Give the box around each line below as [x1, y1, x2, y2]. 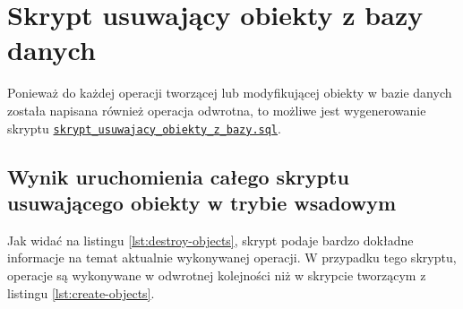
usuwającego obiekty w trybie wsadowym [7, 188, 397, 216]
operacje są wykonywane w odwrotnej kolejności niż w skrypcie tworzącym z [7, 265, 426, 284]
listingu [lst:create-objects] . [7, 283, 155, 302]
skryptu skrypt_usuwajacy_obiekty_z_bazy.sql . [7, 118, 281, 137]
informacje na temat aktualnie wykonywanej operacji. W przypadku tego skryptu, [7, 248, 457, 267]
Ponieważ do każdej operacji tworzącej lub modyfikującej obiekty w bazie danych [7, 83, 452, 102]
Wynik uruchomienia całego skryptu [7, 162, 349, 190]
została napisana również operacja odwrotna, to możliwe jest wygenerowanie [7, 100, 426, 119]
